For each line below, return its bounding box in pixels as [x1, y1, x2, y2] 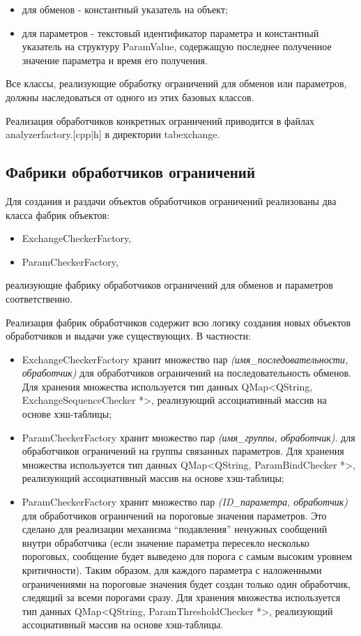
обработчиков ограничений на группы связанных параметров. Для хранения [22, 444, 344, 458]
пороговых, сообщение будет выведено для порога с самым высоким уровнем [22, 549, 353, 563]
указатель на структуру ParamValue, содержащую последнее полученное [22, 39, 332, 54]
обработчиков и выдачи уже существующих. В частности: [6, 328, 251, 343]
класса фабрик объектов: [6, 207, 110, 222]
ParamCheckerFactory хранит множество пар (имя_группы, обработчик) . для [22, 430, 355, 444]
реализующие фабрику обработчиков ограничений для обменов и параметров [6, 278, 333, 292]
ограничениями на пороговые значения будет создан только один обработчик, [22, 576, 351, 591]
